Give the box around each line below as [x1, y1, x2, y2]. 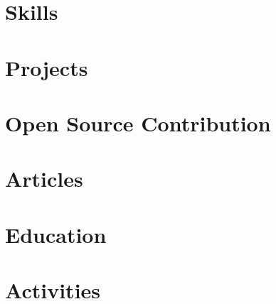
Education [5, 219, 107, 249]
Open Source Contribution [5, 108, 271, 137]
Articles [5, 164, 83, 193]
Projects [5, 53, 88, 82]
